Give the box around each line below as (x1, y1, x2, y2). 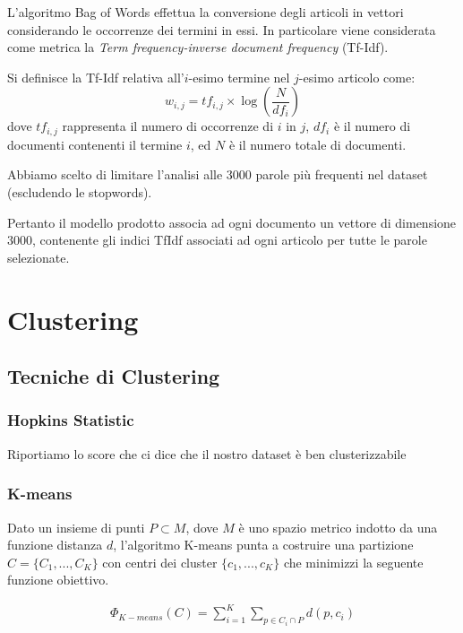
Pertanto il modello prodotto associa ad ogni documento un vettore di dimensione (7, 212, 457, 231)
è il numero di (333, 117, 411, 135)
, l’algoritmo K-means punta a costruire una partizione (113, 535, 414, 554)
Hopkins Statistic (7, 409, 134, 431)
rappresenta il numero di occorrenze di (62, 117, 274, 135)
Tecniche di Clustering (7, 362, 220, 390)
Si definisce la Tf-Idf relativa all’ (7, 67, 184, 86)
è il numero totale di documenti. (228, 134, 407, 153)
